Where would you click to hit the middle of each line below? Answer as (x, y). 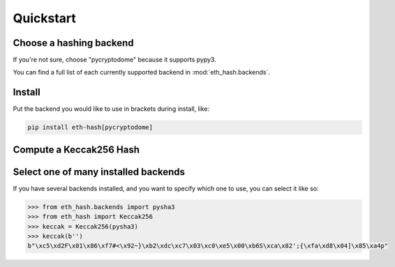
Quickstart (45, 18)
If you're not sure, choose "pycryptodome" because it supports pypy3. (114, 60)
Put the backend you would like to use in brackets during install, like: (111, 109)
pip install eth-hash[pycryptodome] (90, 128)
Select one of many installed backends (99, 172)
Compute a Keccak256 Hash (76, 150)
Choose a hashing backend (73, 43)
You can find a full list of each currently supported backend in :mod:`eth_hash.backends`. (141, 73)
